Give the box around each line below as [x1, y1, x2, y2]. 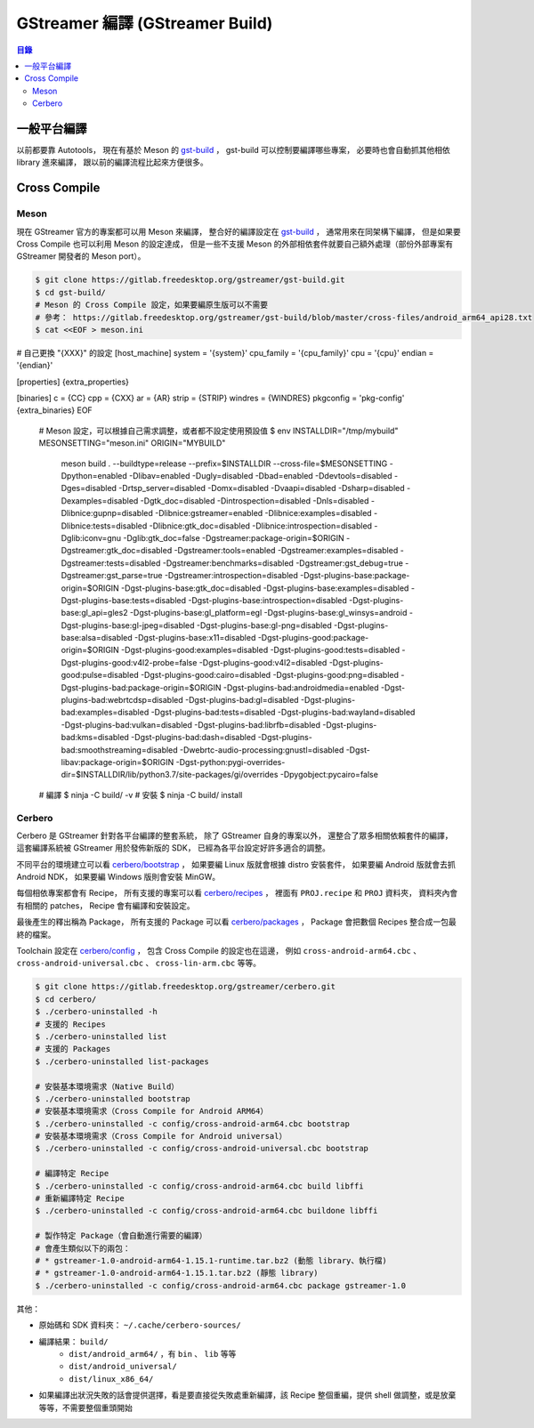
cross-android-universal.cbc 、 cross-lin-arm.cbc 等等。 [16, 957, 262, 969]
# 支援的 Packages [35, 1044, 111, 1054]
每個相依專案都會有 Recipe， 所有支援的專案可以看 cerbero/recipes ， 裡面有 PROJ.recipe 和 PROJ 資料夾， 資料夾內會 [16, 888, 458, 899]
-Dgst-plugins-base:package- [299, 570, 410, 581]
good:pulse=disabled [61, 670, 139, 681]
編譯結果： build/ [38, 1335, 109, 1347]
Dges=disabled [61, 483, 117, 494]
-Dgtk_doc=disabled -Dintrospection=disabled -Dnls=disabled [140, 495, 369, 506]
